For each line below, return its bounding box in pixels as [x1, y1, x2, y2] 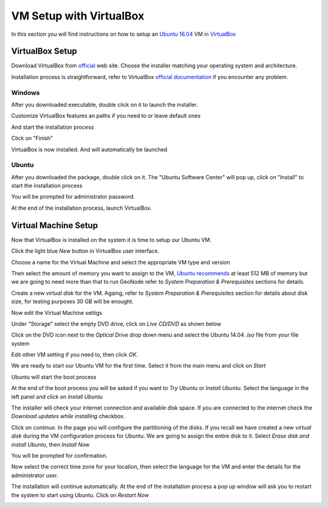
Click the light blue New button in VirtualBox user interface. [11, 247, 160, 255]
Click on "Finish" [11, 134, 53, 142]
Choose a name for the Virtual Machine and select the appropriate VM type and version [11, 258, 230, 266]
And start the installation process [11, 123, 94, 131]
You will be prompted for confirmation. [11, 451, 108, 459]
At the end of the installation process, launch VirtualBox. [11, 204, 152, 211]
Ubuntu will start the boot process [11, 373, 97, 380]
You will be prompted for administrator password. [11, 193, 135, 201]
